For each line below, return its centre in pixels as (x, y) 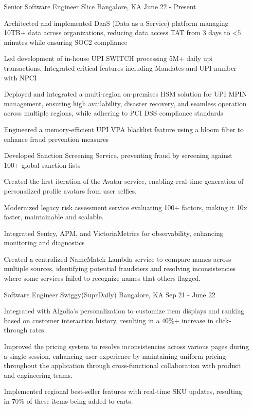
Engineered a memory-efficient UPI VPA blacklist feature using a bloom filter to (124, 129)
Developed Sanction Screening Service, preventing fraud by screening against (118, 155)
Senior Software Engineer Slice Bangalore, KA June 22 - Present (100, 6)
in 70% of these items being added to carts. (69, 401)
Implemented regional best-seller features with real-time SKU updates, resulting (123, 391)
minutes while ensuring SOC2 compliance (66, 42)
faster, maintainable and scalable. (54, 217)
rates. (38, 330)
